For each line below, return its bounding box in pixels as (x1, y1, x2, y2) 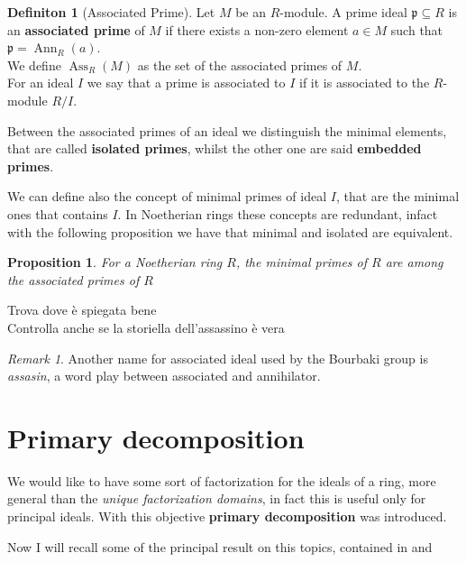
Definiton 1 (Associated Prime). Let (7, 3, 215, 21)
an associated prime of (7, 20, 145, 39)
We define (7, 55, 61, 74)
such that (390, 20, 443, 39)
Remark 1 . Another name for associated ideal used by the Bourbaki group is (7, 348, 428, 367)
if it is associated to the (299, 73, 430, 92)
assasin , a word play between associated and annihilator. (7, 366, 321, 385)
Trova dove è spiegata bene (7, 300, 157, 319)
